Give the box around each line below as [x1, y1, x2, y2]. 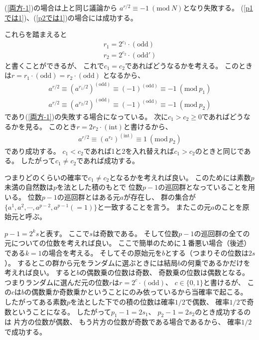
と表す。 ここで [39, 228, 90, 238]
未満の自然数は [4, 182, 53, 192]
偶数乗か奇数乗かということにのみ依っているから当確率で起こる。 [31, 287, 248, 297]
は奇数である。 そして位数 [93, 228, 179, 238]
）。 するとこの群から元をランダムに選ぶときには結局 [4, 257, 178, 268]
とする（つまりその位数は [165, 247, 249, 258]
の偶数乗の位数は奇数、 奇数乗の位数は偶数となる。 [79, 267, 249, 278]
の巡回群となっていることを [158, 182, 249, 192]
